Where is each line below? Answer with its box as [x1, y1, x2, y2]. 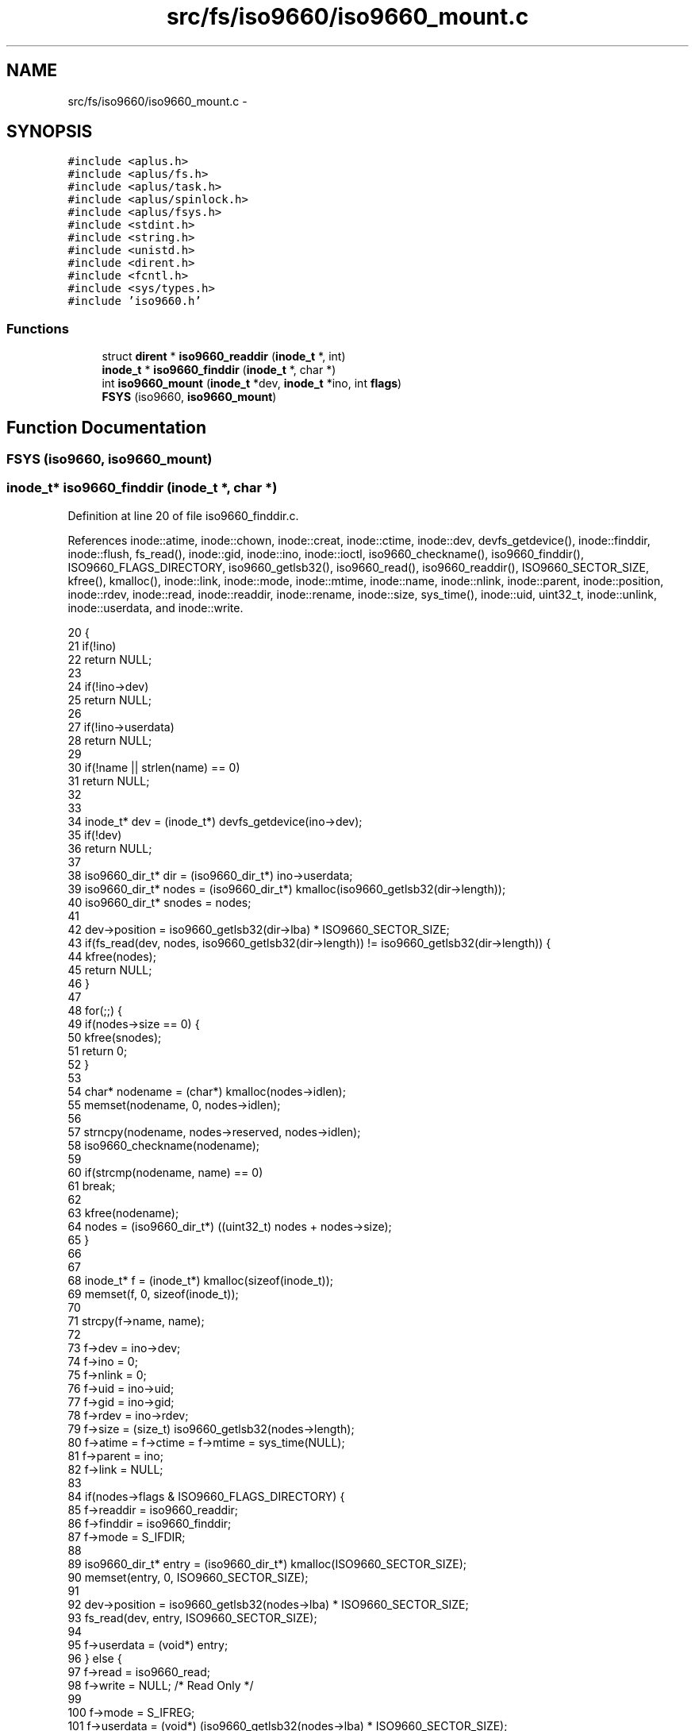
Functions [6, 320, 69, 337]
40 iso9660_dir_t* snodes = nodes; [67, 895, 252, 909]
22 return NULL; [67, 652, 152, 666]
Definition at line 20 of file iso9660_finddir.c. [67, 508, 299, 522]
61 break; [67, 1178, 116, 1193]
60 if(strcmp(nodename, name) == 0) [67, 1165, 263, 1179]
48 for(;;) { [67, 1003, 123, 1017]
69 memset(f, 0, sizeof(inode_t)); [67, 1286, 239, 1301]
